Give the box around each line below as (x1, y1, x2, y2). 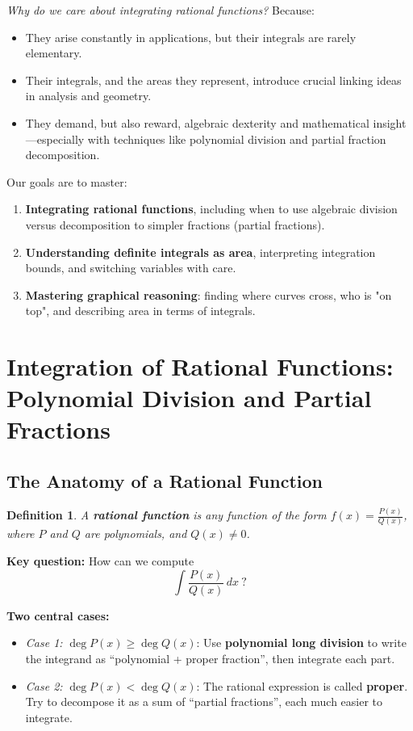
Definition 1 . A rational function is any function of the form (6, 506, 327, 523)
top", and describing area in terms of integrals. (25, 302, 256, 319)
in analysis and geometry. (25, 87, 152, 104)
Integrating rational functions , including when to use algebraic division (25, 200, 398, 217)
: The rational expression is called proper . (196, 677, 408, 694)
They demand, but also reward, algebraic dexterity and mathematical (25, 114, 369, 131)
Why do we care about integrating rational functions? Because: (6, 2, 315, 18)
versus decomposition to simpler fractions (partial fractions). (25, 216, 325, 233)
